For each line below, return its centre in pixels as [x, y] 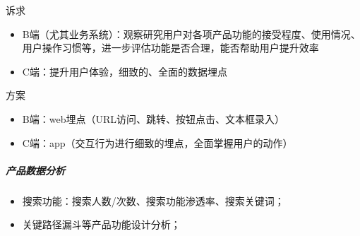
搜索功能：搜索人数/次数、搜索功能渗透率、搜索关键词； [153, 200]
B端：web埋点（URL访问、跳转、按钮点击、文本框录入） [153, 118]
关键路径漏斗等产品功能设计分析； [101, 224]
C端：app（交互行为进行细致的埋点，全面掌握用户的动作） [157, 142]
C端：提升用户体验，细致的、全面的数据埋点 [125, 71]
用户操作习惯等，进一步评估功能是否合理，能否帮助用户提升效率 [170, 48]
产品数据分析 [35, 170]
